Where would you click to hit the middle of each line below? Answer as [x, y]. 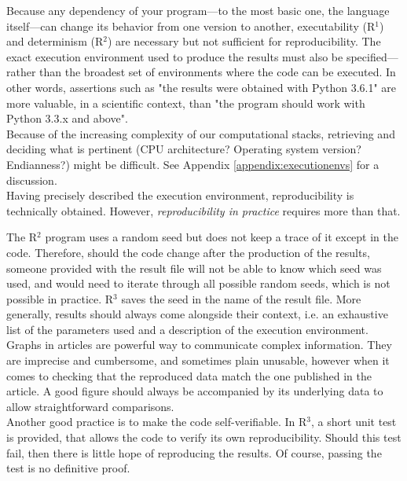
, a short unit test [354, 422]
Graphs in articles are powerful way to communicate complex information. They [199, 345]
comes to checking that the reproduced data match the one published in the [189, 375]
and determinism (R [55, 41]
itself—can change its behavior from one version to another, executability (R [191, 26]
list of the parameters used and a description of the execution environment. [187, 329]
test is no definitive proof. [68, 468]
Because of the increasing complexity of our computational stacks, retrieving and [201, 133]
